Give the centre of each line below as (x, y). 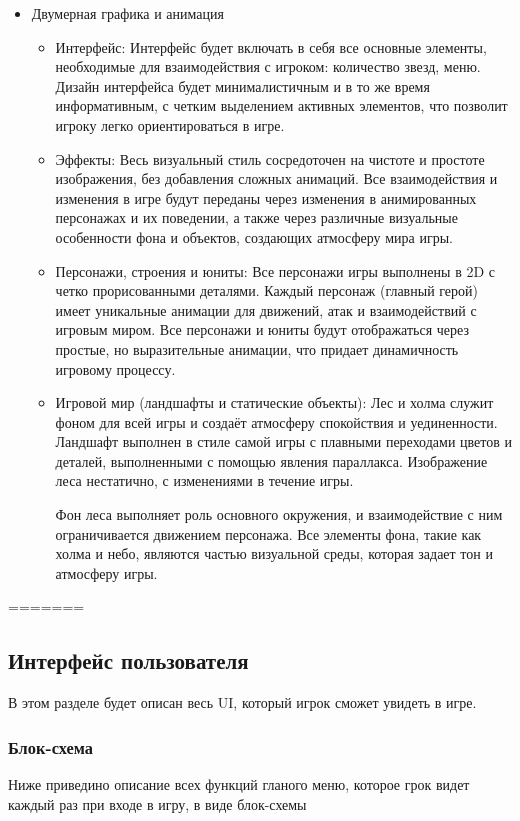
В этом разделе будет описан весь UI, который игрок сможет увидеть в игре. (242, 702)
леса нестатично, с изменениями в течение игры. (204, 480)
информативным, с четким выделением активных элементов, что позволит (281, 105)
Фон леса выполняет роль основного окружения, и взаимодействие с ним (279, 514)
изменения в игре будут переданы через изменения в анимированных (266, 197)
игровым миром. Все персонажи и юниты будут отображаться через (262, 329)
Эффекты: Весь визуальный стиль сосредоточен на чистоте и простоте (270, 158)
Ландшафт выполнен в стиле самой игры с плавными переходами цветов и (283, 441)
